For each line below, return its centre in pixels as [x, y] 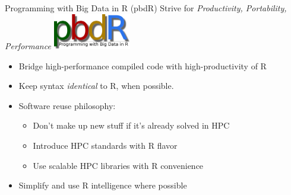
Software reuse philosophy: [67, 105]
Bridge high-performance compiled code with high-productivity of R [143, 65]
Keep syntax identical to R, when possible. [96, 86]
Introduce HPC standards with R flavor [105, 146]
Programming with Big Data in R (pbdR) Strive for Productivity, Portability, [146, 8]
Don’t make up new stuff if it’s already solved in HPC [131, 125]
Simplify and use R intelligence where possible [103, 185]
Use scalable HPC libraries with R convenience [118, 165]
